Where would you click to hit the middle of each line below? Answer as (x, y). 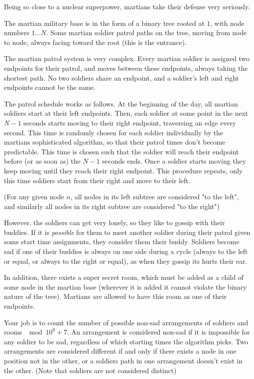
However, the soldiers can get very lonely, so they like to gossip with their (115, 222)
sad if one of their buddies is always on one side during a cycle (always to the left (126, 251)
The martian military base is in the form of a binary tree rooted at (104, 23)
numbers (17, 32)
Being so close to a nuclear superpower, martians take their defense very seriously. (127, 6)
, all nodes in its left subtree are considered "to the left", (154, 197)
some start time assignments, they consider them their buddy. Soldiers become (122, 242)
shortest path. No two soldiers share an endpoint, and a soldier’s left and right (122, 77)
